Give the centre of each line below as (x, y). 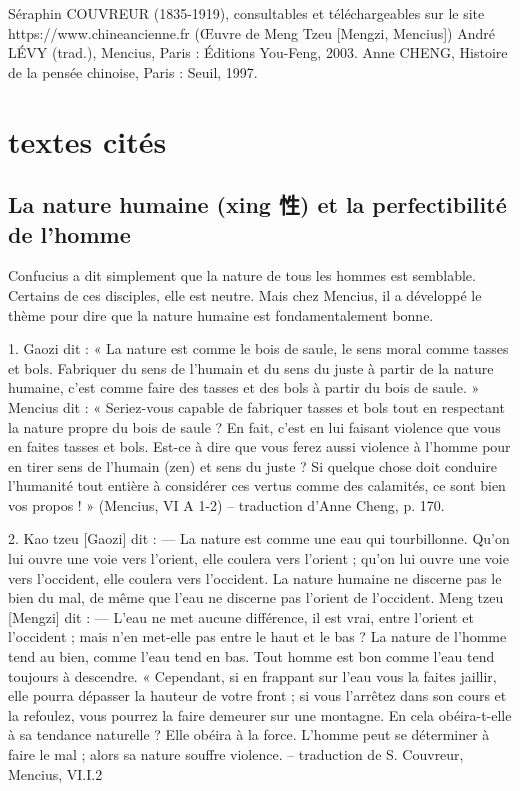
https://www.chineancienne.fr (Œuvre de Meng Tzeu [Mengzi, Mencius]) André (251, 32)
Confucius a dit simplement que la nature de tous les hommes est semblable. (242, 275)
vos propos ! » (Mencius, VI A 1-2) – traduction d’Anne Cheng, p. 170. (226, 504)
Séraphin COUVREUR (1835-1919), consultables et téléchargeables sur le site (246, 13)
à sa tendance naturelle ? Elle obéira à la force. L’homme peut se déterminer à (249, 734)
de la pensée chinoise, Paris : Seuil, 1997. (133, 71)
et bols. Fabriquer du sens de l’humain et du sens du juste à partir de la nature (251, 367)
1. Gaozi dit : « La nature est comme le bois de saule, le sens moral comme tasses (258, 348)
